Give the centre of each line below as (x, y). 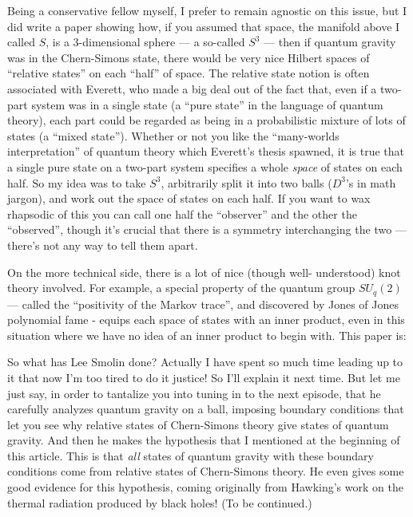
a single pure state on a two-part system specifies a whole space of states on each (205, 166)
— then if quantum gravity (330, 42)
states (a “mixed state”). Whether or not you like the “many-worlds (173, 135)
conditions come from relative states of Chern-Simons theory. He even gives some (206, 471)
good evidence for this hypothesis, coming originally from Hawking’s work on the (205, 487)
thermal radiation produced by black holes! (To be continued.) (160, 502)
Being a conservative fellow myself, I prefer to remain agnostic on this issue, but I (207, 10)
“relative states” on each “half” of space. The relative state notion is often (189, 73)
